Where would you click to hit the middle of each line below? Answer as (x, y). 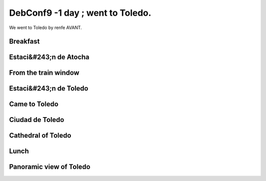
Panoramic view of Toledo (50, 167)
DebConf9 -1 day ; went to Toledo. (80, 13)
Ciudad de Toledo (37, 120)
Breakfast (24, 42)
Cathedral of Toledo (40, 136)
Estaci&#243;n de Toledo (49, 89)
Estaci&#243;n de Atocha (49, 57)
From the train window (44, 73)
